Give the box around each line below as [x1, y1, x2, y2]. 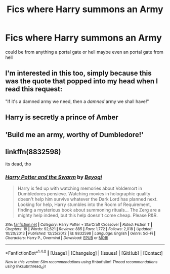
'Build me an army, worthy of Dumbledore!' [5, 130, 144, 139]
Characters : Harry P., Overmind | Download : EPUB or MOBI [5, 235, 109, 241]
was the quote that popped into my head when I [5, 77, 158, 86]
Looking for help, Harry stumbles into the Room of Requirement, [17, 201, 151, 208]
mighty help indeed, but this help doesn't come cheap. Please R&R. [17, 212, 158, 218]
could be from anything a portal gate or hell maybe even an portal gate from [5, 49, 163, 55]
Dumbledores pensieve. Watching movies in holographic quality [17, 190, 151, 196]
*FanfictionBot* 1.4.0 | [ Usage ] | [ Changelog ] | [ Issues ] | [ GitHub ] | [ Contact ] [5, 249, 163, 256]
